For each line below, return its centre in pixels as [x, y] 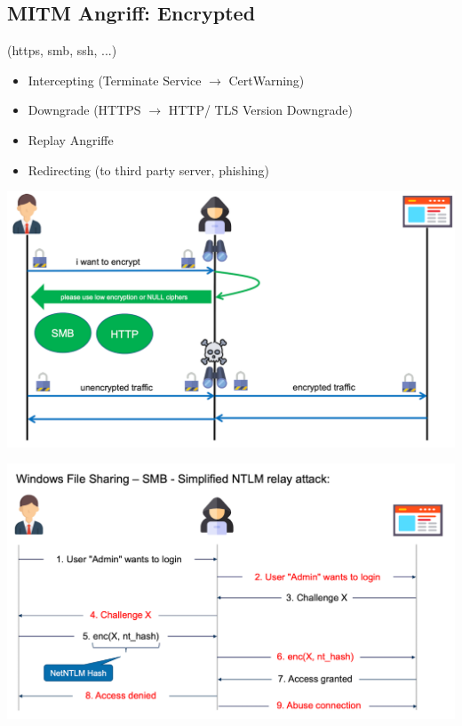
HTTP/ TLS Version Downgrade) [260, 110]
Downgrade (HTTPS [84, 110]
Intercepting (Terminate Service [115, 80]
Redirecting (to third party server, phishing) [149, 169]
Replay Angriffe [71, 139]
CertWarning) [267, 80]
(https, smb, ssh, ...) [62, 50]
